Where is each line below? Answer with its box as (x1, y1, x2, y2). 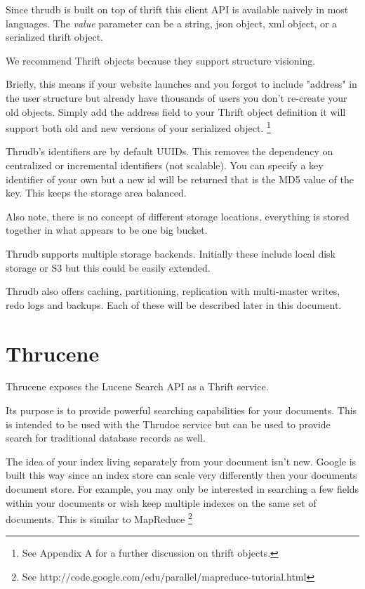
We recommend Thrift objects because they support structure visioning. (6, 53, 316, 67)
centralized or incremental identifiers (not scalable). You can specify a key (6, 158, 324, 172)
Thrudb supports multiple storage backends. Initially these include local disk (6, 246, 336, 260)
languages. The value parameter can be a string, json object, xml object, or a (6, 15, 338, 30)
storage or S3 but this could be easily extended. (6, 260, 211, 274)
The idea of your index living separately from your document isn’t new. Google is (6, 454, 357, 468)
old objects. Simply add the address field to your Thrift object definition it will (6, 104, 346, 119)
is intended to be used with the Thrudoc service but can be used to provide (6, 416, 331, 431)
